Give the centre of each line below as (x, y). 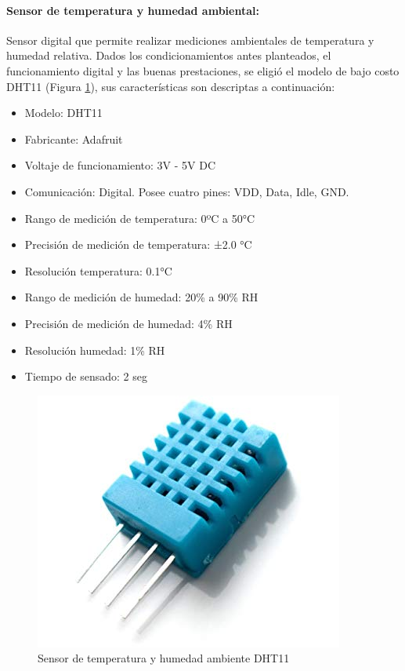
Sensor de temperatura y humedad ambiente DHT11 (164, 658)
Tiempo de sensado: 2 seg (86, 376)
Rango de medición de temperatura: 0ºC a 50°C (140, 218)
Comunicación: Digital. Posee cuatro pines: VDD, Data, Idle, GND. (187, 191)
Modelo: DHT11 (63, 113)
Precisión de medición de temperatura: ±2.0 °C (138, 244)
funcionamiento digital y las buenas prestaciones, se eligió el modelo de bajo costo (203, 70)
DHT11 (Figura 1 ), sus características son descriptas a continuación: (171, 86)
